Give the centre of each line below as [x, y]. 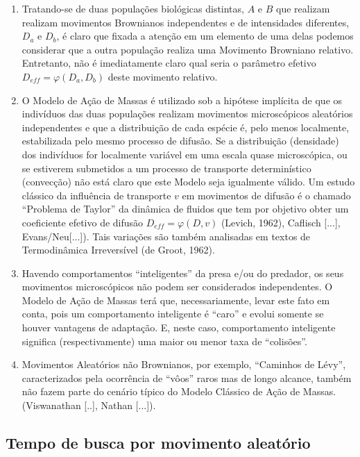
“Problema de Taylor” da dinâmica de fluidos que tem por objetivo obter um [185, 209]
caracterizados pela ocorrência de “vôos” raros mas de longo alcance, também [187, 377]
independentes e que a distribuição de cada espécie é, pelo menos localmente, [186, 127]
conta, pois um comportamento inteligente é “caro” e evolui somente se [173, 314]
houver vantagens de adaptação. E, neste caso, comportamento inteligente [179, 327]
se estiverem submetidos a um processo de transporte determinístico [166, 168]
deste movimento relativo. [163, 76]
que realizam [303, 8]
